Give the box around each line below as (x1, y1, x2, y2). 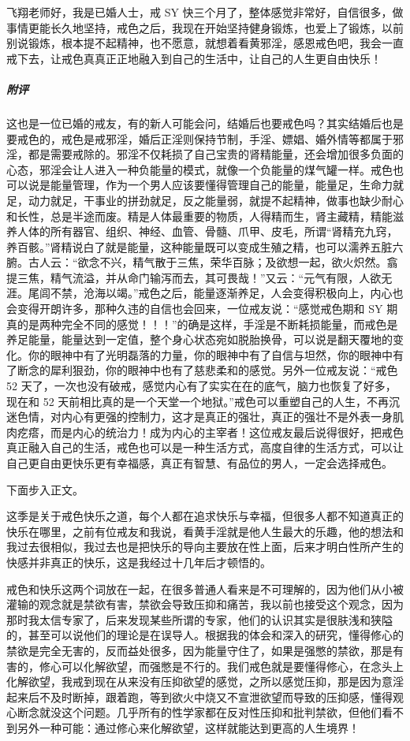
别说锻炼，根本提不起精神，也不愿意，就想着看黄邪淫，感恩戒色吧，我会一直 (6, 35, 404, 51)
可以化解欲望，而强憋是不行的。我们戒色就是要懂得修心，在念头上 (61, 657, 404, 674)
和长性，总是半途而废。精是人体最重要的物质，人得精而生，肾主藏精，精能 (6, 207, 393, 224)
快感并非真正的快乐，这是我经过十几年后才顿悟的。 (6, 553, 271, 570)
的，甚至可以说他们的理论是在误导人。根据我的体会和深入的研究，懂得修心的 (6, 627, 404, 643)
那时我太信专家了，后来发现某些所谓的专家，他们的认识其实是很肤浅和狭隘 (6, 611, 393, 627)
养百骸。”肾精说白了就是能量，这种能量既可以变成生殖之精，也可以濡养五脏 (6, 238, 393, 255)
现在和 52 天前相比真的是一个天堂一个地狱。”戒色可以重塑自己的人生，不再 (6, 393, 389, 409)
